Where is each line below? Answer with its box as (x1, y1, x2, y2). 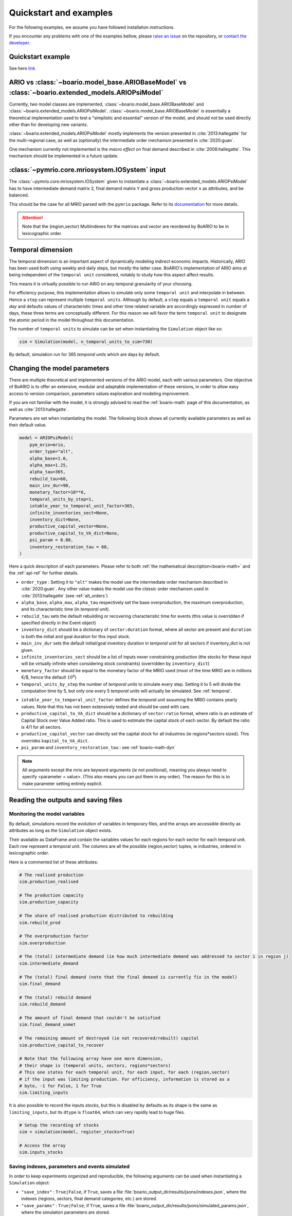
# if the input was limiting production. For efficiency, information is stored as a (19, 1076, 230, 1082)
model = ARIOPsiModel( (19, 435, 73, 441)
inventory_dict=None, (29, 517, 81, 522)
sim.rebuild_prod (19, 920, 61, 925)
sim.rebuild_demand (19, 1001, 66, 1007)
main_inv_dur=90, (29, 483, 71, 488)
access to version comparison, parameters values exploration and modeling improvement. (9, 391, 190, 396)
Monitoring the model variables (9, 810, 85, 817)
